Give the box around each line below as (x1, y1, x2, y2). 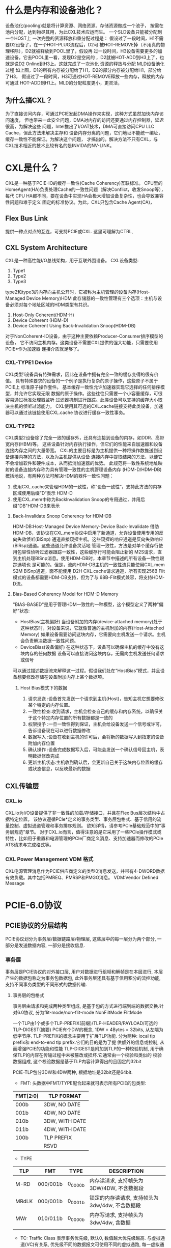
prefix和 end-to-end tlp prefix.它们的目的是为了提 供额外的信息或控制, (12, 1039, 159, 1045)
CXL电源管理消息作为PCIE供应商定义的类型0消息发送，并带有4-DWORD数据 (5, 868, 165, 874)
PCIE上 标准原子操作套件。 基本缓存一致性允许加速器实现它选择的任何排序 (5, 384, 161, 390)
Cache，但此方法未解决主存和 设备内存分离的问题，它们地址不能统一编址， (5, 129, 163, 135)
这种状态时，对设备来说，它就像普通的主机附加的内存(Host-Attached (20, 625, 164, 631)
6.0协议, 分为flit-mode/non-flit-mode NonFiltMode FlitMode (17, 1009, 142, 1016)
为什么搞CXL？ (5, 96, 52, 105)
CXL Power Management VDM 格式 (5, 855, 94, 863)
